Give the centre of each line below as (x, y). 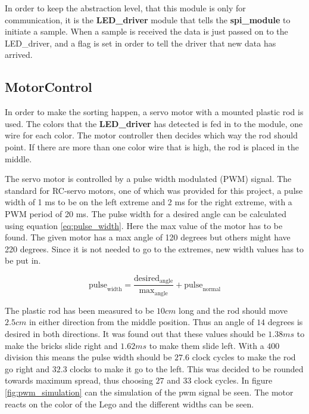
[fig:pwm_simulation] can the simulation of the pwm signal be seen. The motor (149, 392)
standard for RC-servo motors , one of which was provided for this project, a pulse (154, 190)
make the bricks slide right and (61, 345)
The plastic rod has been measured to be (79, 310)
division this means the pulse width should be (88, 357)
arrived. (19, 55)
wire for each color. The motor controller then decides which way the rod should (151, 135)
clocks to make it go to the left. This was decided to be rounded (187, 368)
